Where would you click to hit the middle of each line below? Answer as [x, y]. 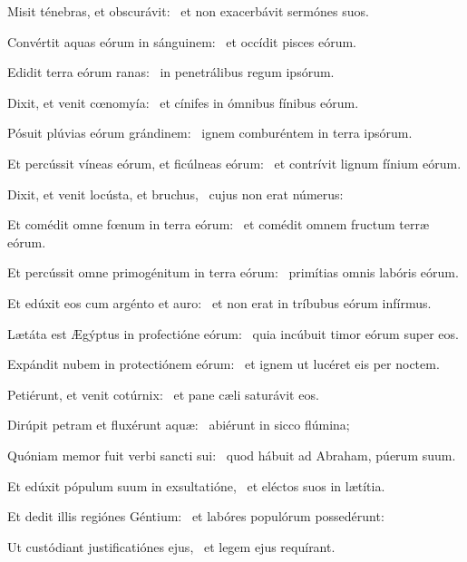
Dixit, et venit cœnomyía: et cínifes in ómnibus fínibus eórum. [183, 102]
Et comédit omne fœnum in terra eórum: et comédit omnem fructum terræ [219, 224]
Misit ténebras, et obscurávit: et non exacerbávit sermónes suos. [188, 11]
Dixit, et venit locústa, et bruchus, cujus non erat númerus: [175, 194]
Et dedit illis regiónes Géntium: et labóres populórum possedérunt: [196, 516]
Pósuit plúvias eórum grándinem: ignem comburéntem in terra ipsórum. [210, 133]
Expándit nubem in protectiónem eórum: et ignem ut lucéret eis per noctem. [224, 364]
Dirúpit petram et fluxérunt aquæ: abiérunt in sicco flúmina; [179, 425]
